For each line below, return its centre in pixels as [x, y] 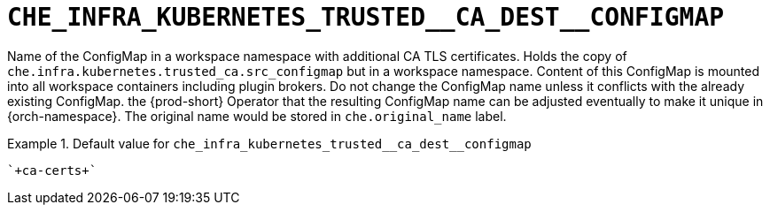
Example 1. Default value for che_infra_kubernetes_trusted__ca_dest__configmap [269, 143]
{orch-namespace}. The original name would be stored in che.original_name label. [257, 116]
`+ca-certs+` [52, 170]
